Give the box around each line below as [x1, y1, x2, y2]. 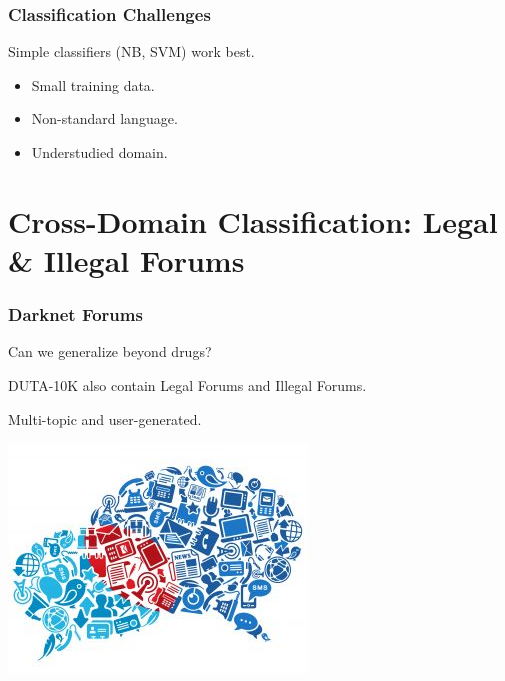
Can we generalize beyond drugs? [8, 341, 212, 362]
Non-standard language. [31, 108, 178, 129]
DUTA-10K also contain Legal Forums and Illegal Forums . [8, 374, 367, 395]
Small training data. [31, 74, 155, 95]
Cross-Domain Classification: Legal [8, 200, 498, 241]
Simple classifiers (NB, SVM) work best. [8, 41, 255, 62]
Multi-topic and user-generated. [8, 408, 202, 429]
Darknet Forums [8, 302, 143, 327]
